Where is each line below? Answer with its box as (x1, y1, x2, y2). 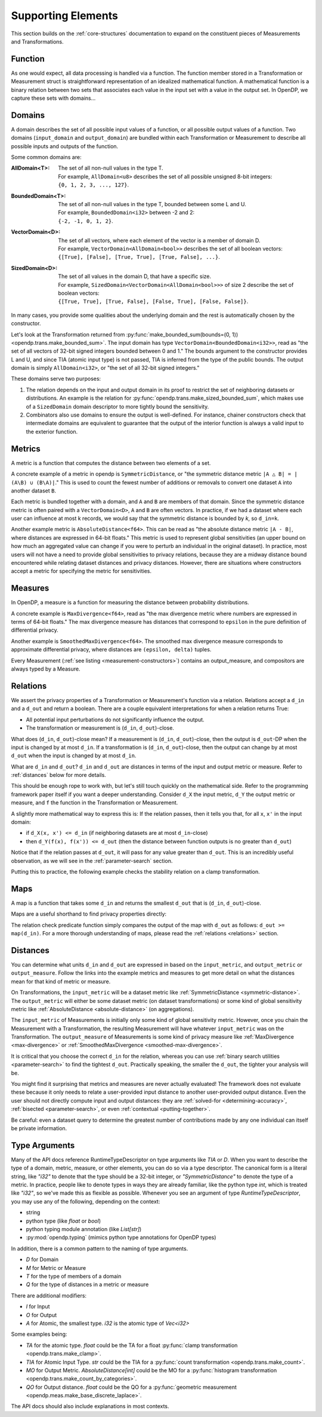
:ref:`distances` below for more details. (11, 772, 107, 779)
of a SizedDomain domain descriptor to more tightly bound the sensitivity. (26, 403, 209, 410)
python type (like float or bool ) (26, 1217, 101, 1225)
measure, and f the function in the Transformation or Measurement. (11, 799, 178, 806)
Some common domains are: (11, 154, 82, 161)
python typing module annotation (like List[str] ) (26, 1226, 142, 1233)
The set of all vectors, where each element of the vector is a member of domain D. (58, 237, 261, 244)
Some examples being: (11, 1330, 67, 1338)
